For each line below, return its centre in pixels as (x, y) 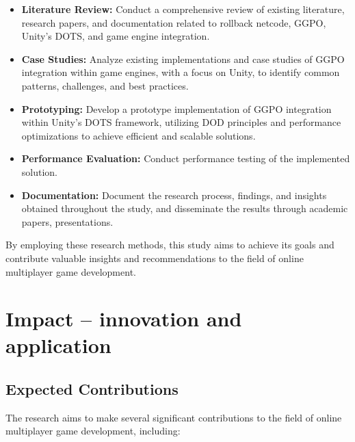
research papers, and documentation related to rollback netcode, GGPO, (174, 22)
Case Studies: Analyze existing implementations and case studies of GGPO (183, 58)
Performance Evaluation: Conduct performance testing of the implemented (186, 158)
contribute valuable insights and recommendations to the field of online (155, 258)
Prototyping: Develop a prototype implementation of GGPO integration (176, 108)
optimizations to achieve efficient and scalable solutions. (139, 135)
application (58, 345)
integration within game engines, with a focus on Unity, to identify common (181, 72)
